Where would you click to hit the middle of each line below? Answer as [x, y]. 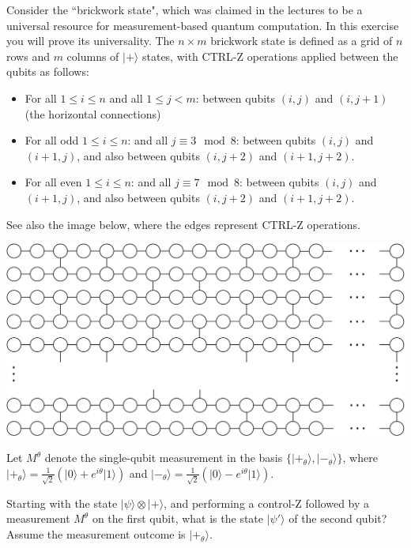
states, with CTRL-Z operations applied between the [270, 56]
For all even [53, 182]
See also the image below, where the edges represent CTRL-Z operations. [183, 224]
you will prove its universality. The [90, 41]
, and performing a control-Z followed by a [267, 503]
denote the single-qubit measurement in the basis [164, 458]
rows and [28, 56]
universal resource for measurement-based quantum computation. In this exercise [203, 25]
